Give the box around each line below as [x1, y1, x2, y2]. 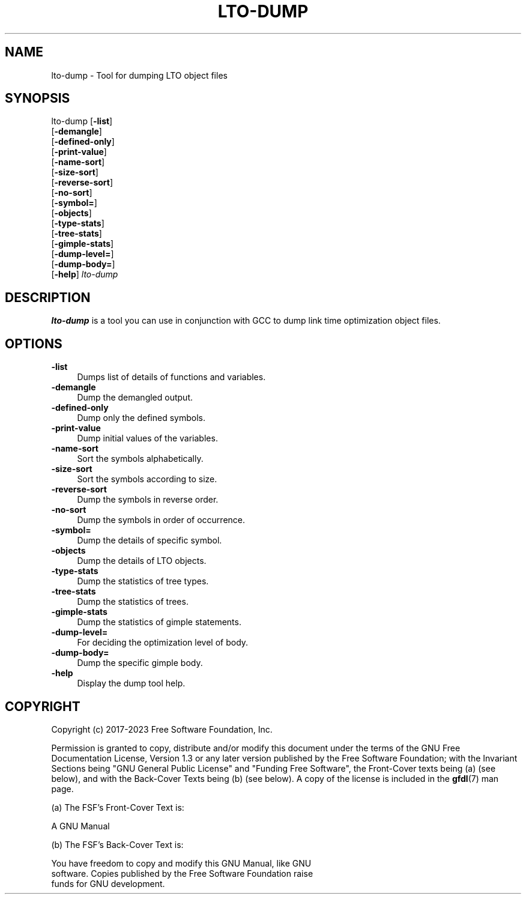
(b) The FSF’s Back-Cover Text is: [51, 839, 184, 850]
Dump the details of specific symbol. [77, 535, 222, 546]
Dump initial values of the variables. [77, 433, 218, 444]
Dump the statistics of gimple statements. [77, 617, 241, 628]
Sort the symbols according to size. [77, 474, 217, 485]
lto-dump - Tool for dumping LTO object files [51, 70, 228, 80]
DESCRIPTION [5, 289, 91, 305]
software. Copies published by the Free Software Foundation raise [51, 868, 313, 879]
